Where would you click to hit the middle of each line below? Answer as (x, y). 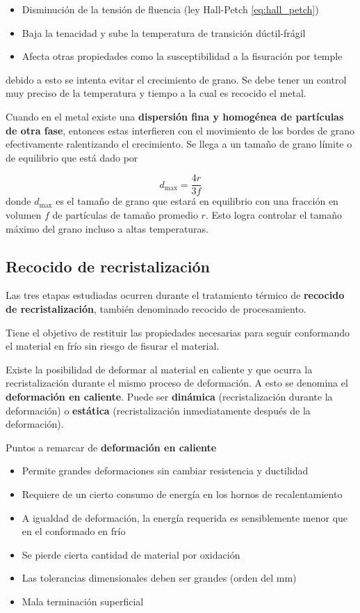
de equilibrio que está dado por (72, 157)
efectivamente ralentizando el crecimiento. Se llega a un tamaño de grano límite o (179, 144)
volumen (24, 215)
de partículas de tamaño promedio (125, 215)
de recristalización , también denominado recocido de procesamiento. (156, 308)
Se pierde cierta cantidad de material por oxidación (131, 554)
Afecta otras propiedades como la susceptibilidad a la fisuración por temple (182, 56)
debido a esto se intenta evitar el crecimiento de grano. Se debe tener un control (176, 79)
